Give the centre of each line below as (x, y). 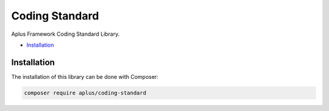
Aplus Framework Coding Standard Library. (65, 34)
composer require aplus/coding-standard (85, 93)
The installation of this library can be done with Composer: (85, 76)
